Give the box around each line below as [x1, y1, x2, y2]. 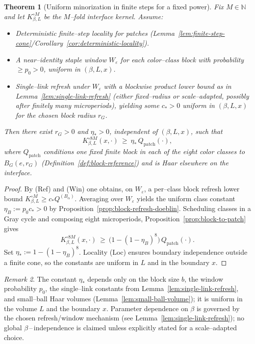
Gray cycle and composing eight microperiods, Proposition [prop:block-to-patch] [4, 213, 246, 224]
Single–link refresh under [15, 80, 90, 91]
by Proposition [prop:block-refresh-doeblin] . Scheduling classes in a [49, 203, 251, 213]
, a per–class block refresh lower [144, 184, 240, 194]
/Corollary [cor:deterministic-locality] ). [31, 37, 149, 48]
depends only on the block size [87, 273, 179, 284]
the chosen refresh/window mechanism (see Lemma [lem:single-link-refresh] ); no [4, 313, 245, 323]
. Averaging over [75, 193, 124, 203]
